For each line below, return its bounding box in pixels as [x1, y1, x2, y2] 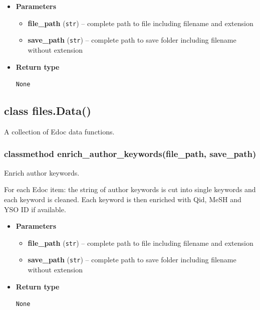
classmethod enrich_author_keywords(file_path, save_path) [4, 147, 256, 160]
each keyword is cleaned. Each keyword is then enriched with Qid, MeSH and [4, 194, 241, 204]
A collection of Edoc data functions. [4, 126, 115, 136]
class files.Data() [4, 103, 91, 118]
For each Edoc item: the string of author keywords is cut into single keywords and [4, 184, 256, 195]
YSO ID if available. [4, 204, 66, 214]
